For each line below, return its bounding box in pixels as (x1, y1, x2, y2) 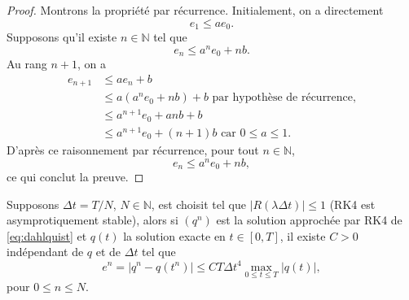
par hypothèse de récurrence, (212, 92, 356, 104)
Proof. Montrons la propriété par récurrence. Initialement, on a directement (7, 2, 384, 18)
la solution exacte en (123, 227, 226, 244)
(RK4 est (329, 195, 376, 212)
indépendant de (7, 243, 84, 260)
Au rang (7, 55, 47, 72)
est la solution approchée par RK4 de (216, 211, 402, 228)
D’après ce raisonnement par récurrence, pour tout (7, 141, 259, 158)
